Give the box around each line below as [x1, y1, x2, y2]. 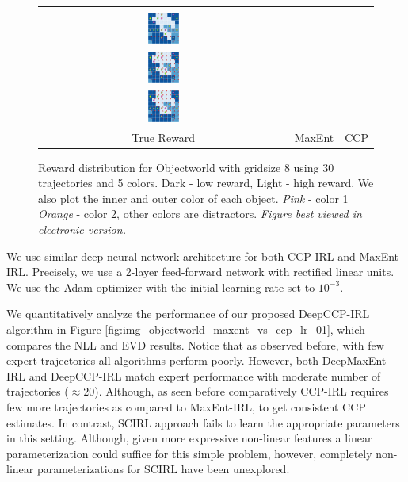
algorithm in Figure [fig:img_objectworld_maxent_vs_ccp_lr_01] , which [6, 320, 365, 337]
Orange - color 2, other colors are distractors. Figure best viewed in [38, 205, 362, 222]
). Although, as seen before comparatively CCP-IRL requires [94, 383, 389, 400]
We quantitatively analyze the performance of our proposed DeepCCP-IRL [6, 305, 370, 322]
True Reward [132, 128, 196, 145]
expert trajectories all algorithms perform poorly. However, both [6, 352, 319, 369]
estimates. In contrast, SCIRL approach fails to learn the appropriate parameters [6, 414, 400, 430]
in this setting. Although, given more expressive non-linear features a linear [6, 430, 372, 446]
